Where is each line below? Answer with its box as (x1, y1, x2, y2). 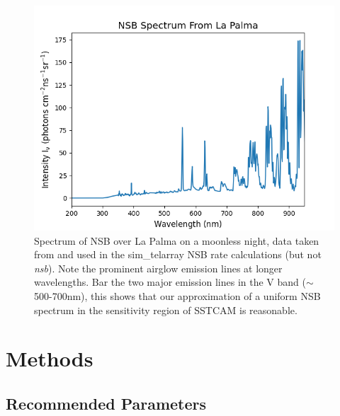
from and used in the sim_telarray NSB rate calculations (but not (34, 247, 322, 262)
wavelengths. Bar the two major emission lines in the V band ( (34, 275, 306, 289)
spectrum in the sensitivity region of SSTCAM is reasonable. (34, 302, 297, 317)
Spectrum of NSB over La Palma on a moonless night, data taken (34, 233, 319, 248)
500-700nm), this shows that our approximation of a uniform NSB (34, 288, 321, 303)
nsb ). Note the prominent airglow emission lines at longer (34, 260, 283, 275)
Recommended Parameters (6, 392, 207, 414)
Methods (6, 344, 93, 373)
